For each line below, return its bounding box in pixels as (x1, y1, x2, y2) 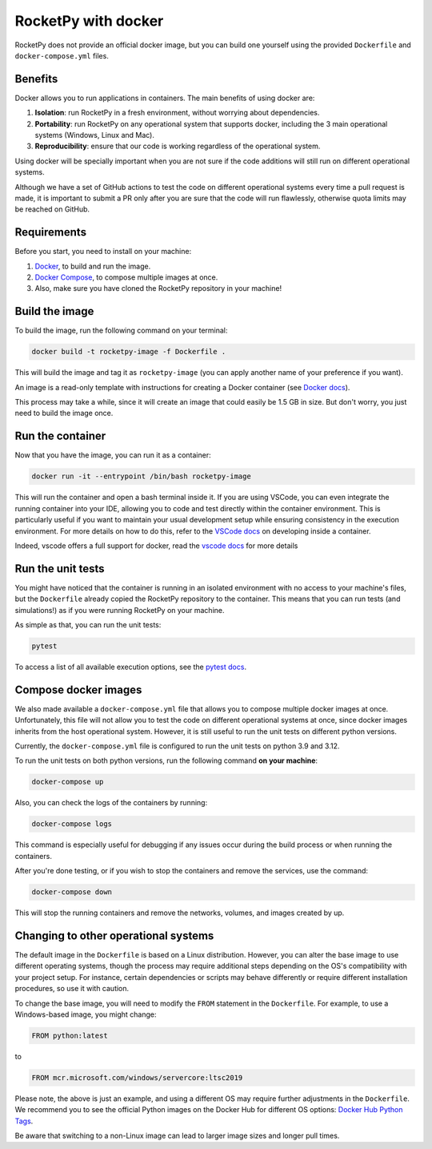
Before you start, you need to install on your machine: (14, 247, 192, 256)
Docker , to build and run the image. (34, 261, 151, 271)
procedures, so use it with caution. (14, 984, 130, 994)
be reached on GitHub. (14, 204, 90, 214)
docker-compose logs (31, 820, 112, 828)
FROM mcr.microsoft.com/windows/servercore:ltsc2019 (31, 1073, 243, 1082)
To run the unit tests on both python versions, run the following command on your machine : (14, 756, 318, 765)
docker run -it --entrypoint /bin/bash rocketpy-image (31, 472, 251, 481)
